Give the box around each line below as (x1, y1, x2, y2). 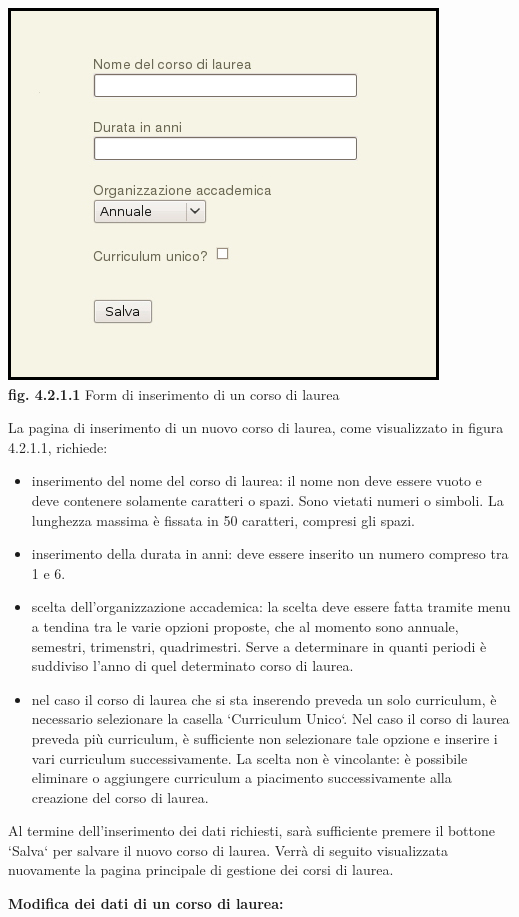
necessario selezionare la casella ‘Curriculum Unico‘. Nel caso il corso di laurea (31, 708, 510, 729)
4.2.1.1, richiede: (8, 436, 108, 457)
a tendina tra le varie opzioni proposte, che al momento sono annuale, (31, 615, 459, 636)
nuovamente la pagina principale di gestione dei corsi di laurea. (8, 859, 394, 880)
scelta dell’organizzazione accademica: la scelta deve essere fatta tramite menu (31, 596, 511, 617)
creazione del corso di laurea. (31, 786, 209, 807)
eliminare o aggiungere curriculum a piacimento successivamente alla (31, 767, 452, 788)
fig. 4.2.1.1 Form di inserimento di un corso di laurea (8, 383, 340, 404)
